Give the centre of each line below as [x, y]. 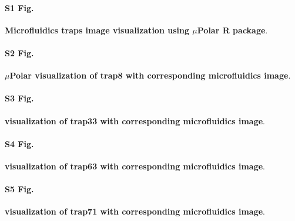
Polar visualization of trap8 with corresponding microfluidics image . [150, 75]
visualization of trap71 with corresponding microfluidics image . [135, 211]
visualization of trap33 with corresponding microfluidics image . [135, 120]
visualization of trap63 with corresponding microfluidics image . [135, 166]
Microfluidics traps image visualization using [97, 30]
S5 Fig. [19, 189]
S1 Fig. [19, 7]
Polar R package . [232, 30]
